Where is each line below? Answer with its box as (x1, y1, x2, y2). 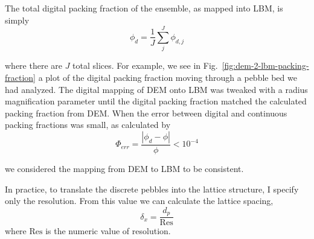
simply (5, 13, 30, 26)
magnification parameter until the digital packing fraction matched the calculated (5, 95, 307, 107)
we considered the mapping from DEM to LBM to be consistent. (5, 162, 244, 174)
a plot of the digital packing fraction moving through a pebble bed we (38, 71, 297, 83)
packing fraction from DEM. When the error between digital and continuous (5, 106, 287, 119)
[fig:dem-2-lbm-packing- (222, 59, 309, 72)
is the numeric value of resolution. (45, 225, 171, 237)
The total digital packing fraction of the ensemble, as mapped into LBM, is (5, 2, 283, 14)
